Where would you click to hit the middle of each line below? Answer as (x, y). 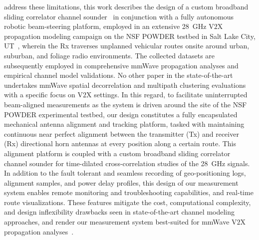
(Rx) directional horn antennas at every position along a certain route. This (120, 143)
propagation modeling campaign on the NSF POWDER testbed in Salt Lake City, (130, 36)
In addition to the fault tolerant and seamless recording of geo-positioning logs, (125, 173)
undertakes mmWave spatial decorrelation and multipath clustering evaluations (125, 85)
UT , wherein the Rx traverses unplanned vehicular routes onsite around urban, (127, 46)
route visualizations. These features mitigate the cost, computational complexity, (128, 202)
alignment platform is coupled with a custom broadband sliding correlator (117, 153)
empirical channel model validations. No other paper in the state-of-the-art (119, 75)
